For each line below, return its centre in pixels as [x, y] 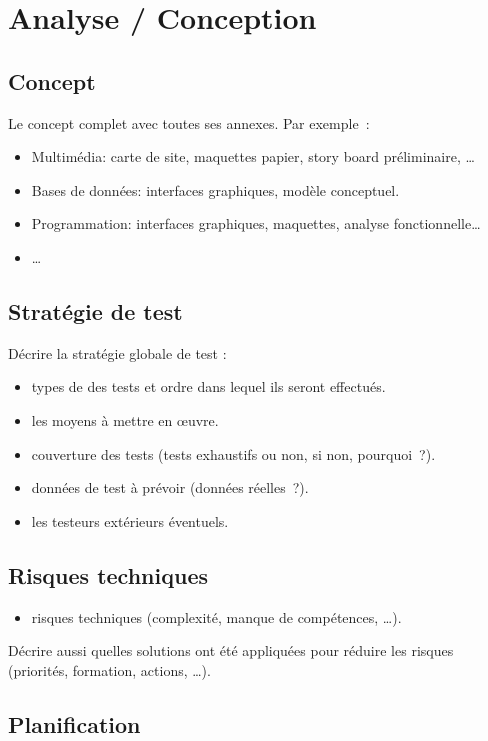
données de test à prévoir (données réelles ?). [170, 487]
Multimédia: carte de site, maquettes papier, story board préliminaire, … [253, 156]
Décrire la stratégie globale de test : [117, 352]
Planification [74, 723]
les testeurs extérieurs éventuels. [130, 520]
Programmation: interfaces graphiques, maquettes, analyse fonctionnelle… [256, 223]
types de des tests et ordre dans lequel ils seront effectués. [208, 386]
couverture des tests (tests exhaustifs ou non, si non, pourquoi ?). [233, 453]
